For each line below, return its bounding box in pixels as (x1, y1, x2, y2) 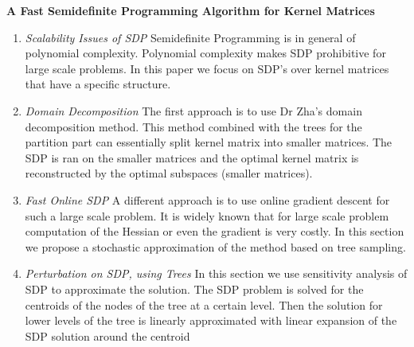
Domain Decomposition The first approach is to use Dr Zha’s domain (25, 102, 362, 119)
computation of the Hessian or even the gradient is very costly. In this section (25, 223, 404, 240)
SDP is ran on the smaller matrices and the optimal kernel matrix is (25, 149, 359, 166)
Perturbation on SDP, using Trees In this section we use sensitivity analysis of (25, 265, 408, 282)
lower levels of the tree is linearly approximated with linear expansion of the (25, 312, 397, 329)
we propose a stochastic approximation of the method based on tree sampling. (25, 238, 406, 255)
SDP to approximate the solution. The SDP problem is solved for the (25, 280, 364, 297)
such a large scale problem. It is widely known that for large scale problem (25, 207, 389, 224)
